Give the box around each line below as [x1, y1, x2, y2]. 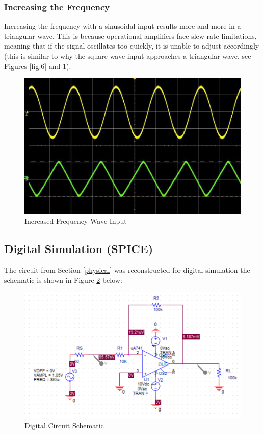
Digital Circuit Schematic [24, 420, 104, 430]
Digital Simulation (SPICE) [4, 240, 153, 256]
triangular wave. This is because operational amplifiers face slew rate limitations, [4, 30, 257, 41]
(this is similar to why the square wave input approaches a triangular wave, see [4, 51, 251, 61]
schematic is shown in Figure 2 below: [4, 275, 122, 285]
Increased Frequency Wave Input [24, 215, 127, 226]
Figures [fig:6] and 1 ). [4, 60, 71, 71]
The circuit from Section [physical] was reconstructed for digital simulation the [4, 264, 250, 275]
